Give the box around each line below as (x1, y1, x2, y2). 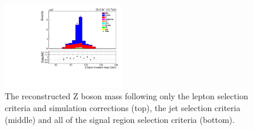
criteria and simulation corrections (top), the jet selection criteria (5, 102, 241, 114)
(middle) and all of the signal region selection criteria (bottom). (5, 113, 235, 125)
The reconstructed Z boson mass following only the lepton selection (5, 90, 248, 102)
